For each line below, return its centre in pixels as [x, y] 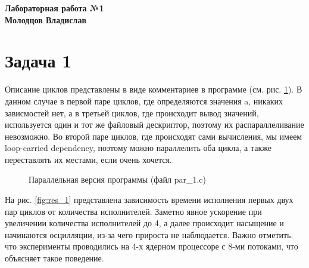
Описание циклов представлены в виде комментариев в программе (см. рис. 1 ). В [154, 89]
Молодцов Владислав [46, 19]
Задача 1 [38, 61]
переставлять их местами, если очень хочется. [88, 159]
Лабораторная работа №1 [54, 8]
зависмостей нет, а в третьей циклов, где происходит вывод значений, [132, 113]
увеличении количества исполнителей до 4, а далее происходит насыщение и [144, 223]
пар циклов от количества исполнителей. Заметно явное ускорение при [133, 211]
